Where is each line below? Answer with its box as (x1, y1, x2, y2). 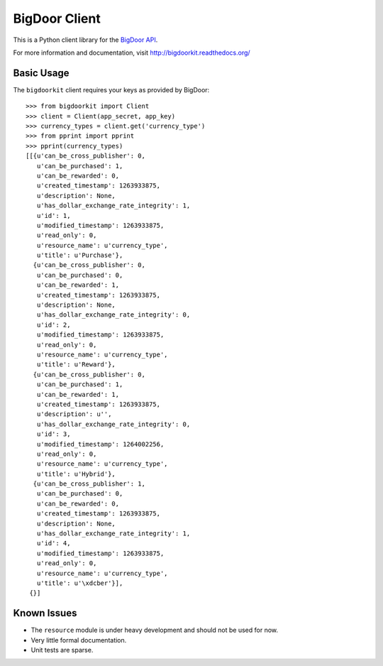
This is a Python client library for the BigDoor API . (13, 36, 158, 44)
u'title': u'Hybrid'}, (36, 469, 116, 478)
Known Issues (13, 607, 77, 619)
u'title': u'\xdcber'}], (36, 579, 123, 587)
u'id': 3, (36, 430, 71, 438)
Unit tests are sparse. (30, 646, 94, 655)
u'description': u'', (36, 410, 112, 418)
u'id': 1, (36, 212, 71, 219)
